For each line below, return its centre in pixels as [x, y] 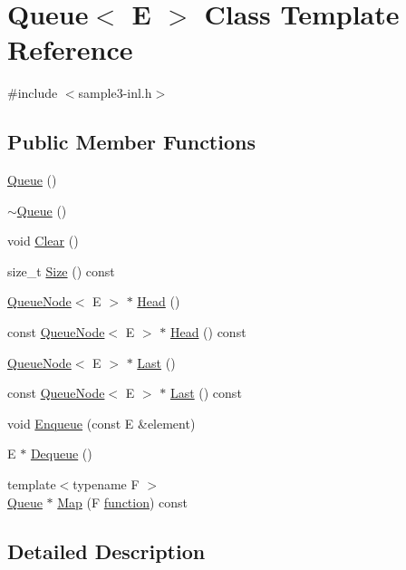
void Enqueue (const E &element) [101, 423]
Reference [70, 49]
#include [33, 93]
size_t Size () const [61, 271]
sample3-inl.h [115, 93]
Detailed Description [106, 551]
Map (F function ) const [123, 502]
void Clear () [43, 241]
